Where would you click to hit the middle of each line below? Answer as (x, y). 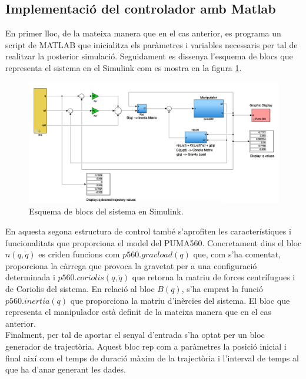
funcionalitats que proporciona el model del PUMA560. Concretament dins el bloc (154, 242)
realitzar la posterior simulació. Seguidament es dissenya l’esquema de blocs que (149, 56)
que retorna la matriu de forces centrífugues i (214, 277)
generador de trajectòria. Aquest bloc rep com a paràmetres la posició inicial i (146, 346)
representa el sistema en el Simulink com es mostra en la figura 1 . (124, 67)
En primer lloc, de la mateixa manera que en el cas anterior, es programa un (143, 33)
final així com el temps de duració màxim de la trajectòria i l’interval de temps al (152, 358)
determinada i (30, 277)
